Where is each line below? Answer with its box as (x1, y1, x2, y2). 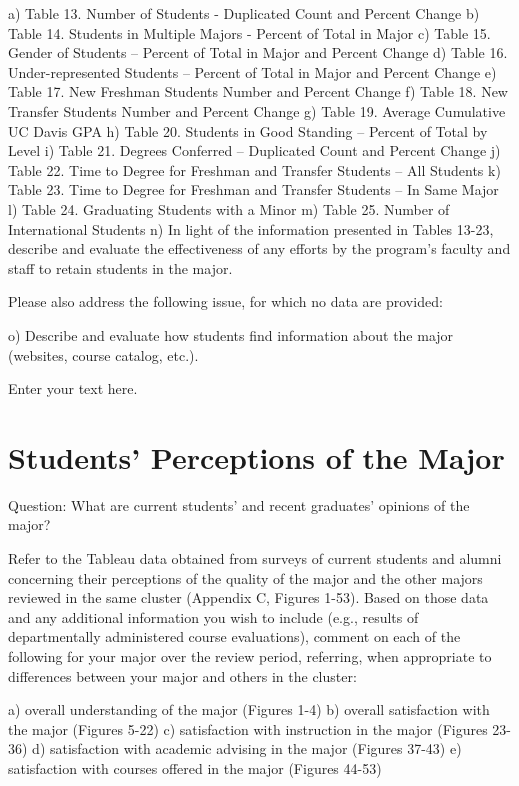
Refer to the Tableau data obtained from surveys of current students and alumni (8, 548, 502, 568)
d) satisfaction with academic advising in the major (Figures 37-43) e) (32, 738, 462, 759)
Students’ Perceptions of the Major (8, 436, 505, 477)
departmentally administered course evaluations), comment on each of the (8, 626, 461, 647)
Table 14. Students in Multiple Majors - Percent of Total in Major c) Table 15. (8, 22, 491, 43)
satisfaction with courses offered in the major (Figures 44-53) (8, 757, 382, 778)
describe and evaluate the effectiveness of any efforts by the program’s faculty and (8, 238, 511, 259)
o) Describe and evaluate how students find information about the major (8, 324, 454, 345)
